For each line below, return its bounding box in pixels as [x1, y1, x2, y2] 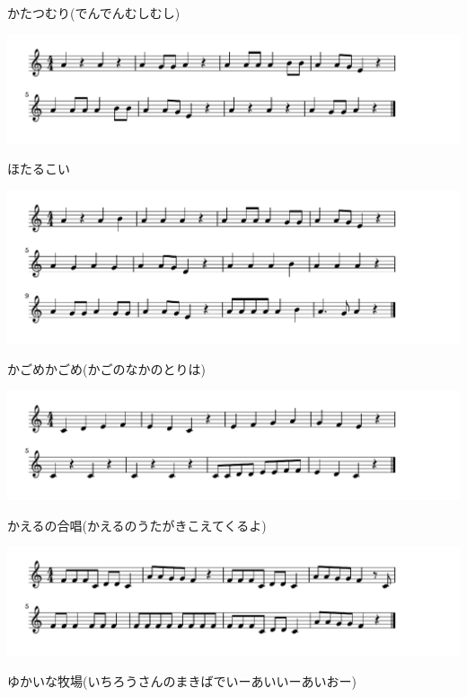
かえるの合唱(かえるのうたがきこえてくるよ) [7, 515, 267, 534]
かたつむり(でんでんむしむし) [7, 4, 181, 22]
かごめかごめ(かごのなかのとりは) [7, 360, 206, 379]
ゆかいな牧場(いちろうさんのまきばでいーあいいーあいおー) [7, 671, 357, 690]
